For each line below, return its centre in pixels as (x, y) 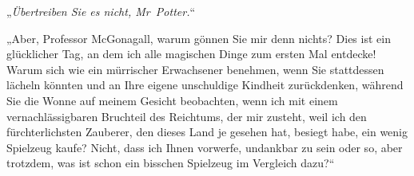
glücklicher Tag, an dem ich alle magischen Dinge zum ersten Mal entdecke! (191, 54)
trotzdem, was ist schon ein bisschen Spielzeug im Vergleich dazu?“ (171, 163)
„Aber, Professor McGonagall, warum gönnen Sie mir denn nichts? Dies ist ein (199, 38)
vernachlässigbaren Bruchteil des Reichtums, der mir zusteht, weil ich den (187, 116)
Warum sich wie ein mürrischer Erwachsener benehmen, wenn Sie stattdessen (195, 69)
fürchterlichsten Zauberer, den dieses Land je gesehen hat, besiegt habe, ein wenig (207, 132)
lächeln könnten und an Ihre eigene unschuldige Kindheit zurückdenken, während (205, 85)
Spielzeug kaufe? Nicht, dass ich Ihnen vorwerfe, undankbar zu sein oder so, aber (205, 147)
